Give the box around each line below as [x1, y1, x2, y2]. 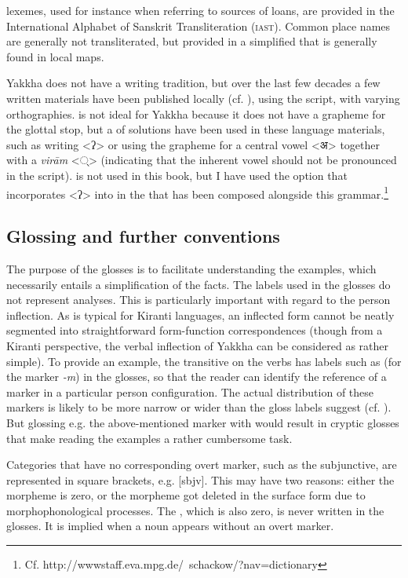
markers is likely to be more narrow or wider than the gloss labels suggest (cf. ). [6, 399, 392, 415]
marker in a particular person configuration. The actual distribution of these [6, 383, 374, 400]
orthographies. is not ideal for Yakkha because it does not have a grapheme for [6, 105, 386, 122]
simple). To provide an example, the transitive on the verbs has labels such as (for [6, 353, 402, 369]
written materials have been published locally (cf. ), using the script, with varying [6, 90, 400, 106]
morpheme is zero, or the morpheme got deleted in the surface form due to [6, 487, 366, 503]
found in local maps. [6, 48, 104, 64]
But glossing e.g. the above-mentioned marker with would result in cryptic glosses [6, 414, 399, 430]
